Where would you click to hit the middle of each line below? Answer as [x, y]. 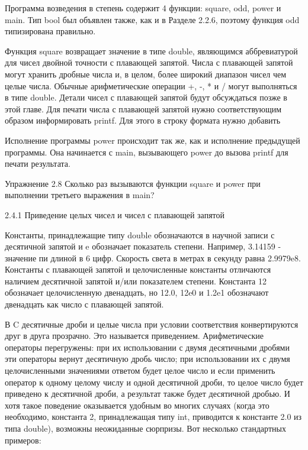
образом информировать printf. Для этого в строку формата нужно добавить [143, 120]
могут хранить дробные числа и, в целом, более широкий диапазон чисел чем [146, 74]
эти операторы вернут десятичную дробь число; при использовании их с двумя [147, 359]
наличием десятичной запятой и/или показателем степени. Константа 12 [136, 281]
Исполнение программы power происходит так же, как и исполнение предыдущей [153, 140]
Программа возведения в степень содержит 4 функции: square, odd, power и [143, 8]
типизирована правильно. [50, 31]
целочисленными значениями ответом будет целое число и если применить [140, 370]
